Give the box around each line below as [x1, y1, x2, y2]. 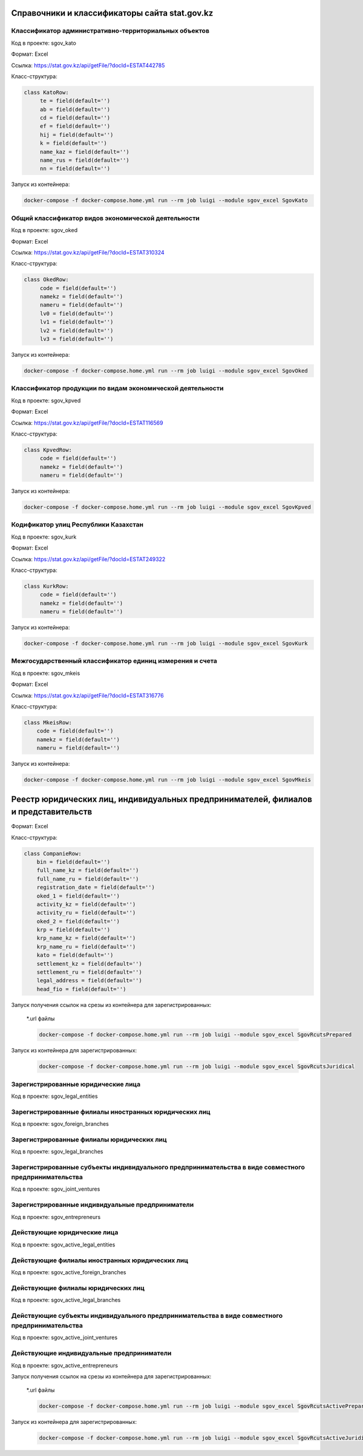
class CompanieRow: [24, 850, 82, 857]
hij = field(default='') [39, 131, 114, 138]
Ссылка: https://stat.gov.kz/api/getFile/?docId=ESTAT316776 [11, 691, 164, 699]
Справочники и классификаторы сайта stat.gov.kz [11, 8, 214, 18]
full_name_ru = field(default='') [36, 876, 139, 882]
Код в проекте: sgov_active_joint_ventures [11, 1334, 118, 1341]
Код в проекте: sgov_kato [11, 39, 77, 47]
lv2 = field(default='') [39, 327, 114, 334]
